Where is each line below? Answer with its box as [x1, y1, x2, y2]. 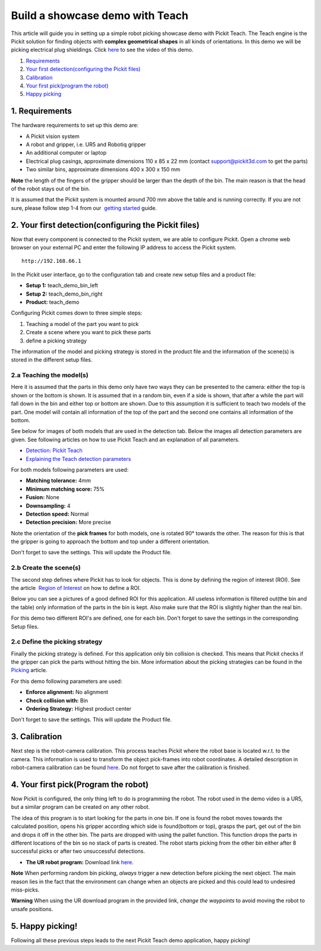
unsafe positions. [11, 905, 53, 912]
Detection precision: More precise [26, 519, 111, 526]
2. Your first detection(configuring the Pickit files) [11, 220, 200, 230]
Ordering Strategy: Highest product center [26, 705, 132, 713]
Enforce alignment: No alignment [26, 689, 108, 696]
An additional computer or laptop [26, 149, 107, 156]
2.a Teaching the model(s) [11, 371, 89, 379]
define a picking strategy [26, 337, 87, 344]
